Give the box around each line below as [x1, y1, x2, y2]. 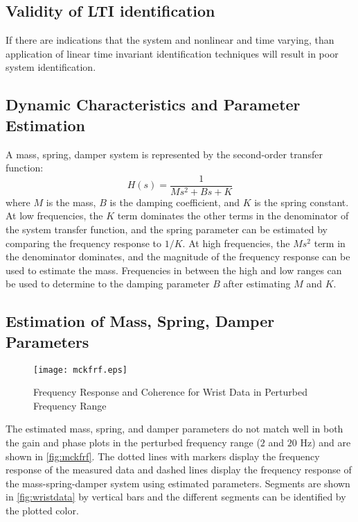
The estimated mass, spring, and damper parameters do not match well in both [6, 421, 343, 436]
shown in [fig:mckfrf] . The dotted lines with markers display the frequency [6, 448, 320, 463]
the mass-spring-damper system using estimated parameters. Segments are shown [6, 475, 350, 490]
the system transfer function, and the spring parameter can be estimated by [6, 222, 328, 237]
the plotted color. [6, 503, 79, 517]
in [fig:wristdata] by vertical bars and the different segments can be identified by [6, 489, 346, 504]
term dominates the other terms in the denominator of [117, 208, 349, 223]
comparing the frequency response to [6, 235, 162, 250]
